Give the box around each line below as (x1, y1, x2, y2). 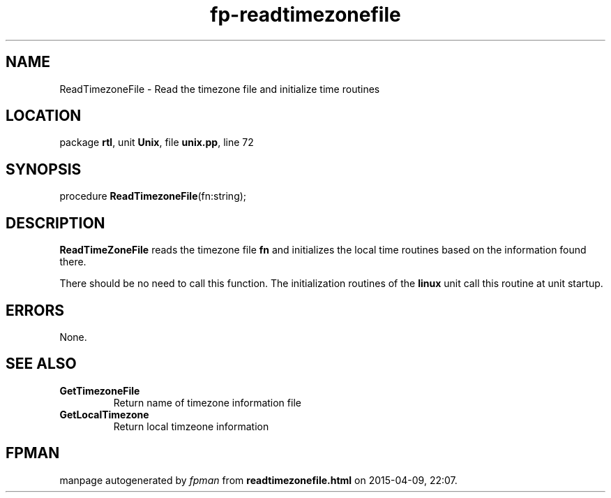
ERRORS (6, 301, 65, 319)
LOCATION (6, 107, 82, 125)
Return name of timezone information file (113, 396, 301, 409)
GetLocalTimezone (59, 408, 149, 420)
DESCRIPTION (6, 214, 105, 232)
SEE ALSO (6, 355, 77, 373)
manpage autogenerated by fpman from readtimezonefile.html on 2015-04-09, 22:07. (59, 474, 458, 486)
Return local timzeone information (113, 420, 269, 432)
